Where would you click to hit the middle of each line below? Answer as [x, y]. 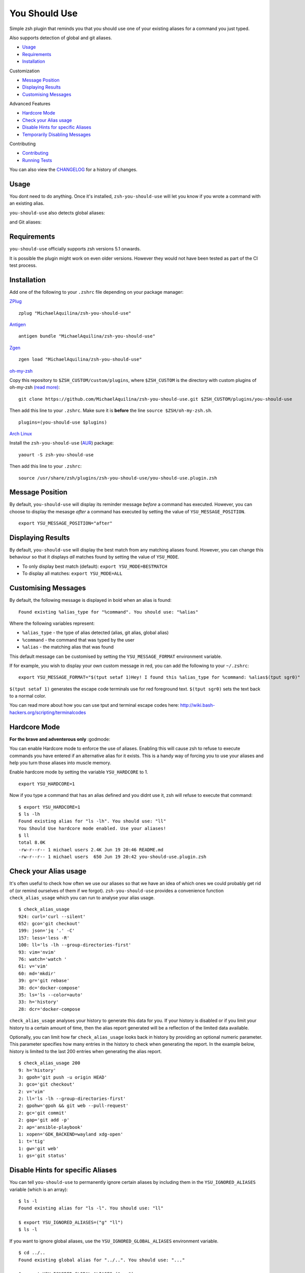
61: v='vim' [33, 966]
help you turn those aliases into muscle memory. [60, 763]
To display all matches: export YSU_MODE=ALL [72, 573]
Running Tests [37, 160]
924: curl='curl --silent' [52, 916]
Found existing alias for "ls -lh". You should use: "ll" [92, 821]
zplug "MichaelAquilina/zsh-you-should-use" [75, 313]
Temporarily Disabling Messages [57, 134]
